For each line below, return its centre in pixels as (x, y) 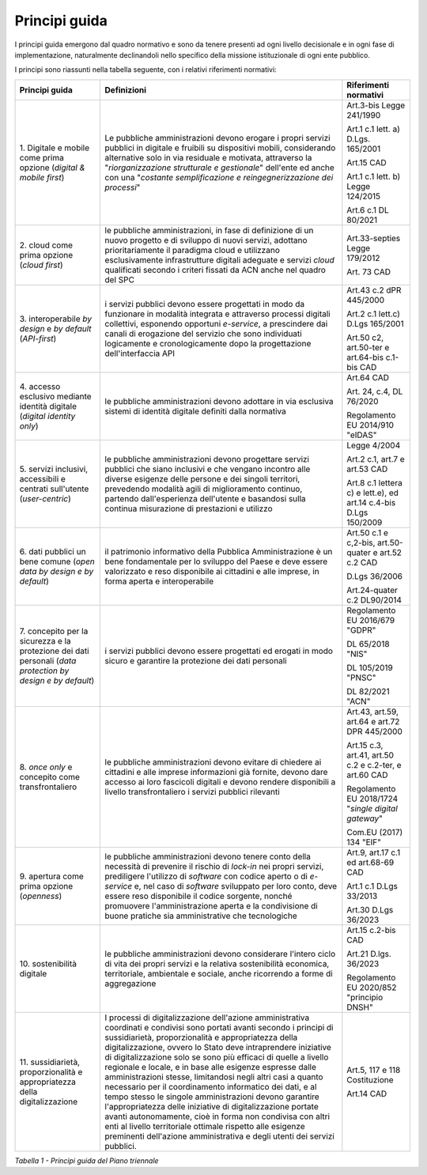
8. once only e (46, 767)
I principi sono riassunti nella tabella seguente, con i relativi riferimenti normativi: (145, 70)
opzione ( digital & (53, 168)
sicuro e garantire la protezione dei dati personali (196, 660)
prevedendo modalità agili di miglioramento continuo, (204, 489)
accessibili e (43, 478)
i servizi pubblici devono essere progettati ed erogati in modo (219, 651)
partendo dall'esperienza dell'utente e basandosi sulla (205, 498)
